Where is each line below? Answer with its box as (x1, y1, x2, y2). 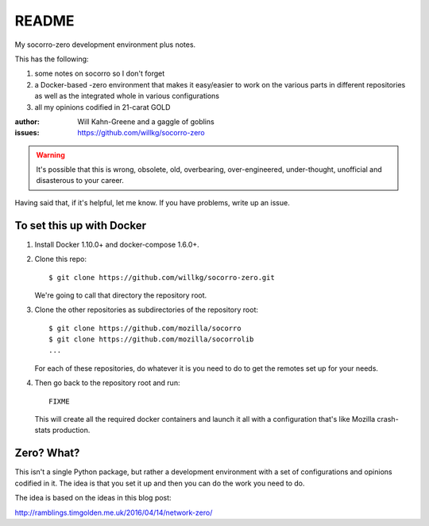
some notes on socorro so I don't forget (34, 68, 165, 79)
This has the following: (14, 54, 89, 64)
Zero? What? (14, 446, 80, 460)
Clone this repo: (34, 255, 87, 264)
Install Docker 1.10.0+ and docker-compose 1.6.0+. (34, 240, 200, 249)
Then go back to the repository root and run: (34, 378, 180, 388)
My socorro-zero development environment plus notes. (14, 40, 196, 49)
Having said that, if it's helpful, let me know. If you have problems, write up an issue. (14, 197, 290, 207)
